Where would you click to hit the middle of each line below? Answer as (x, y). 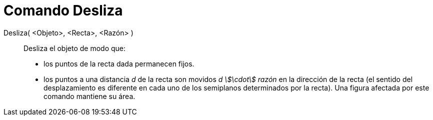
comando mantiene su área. (89, 96)
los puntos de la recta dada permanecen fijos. (119, 63)
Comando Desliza (63, 10)
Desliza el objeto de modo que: (75, 48)
